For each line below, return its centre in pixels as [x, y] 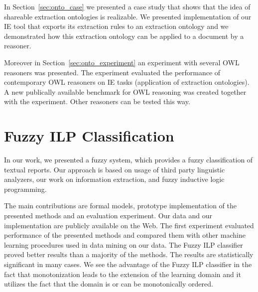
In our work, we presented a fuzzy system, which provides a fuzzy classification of [129, 160]
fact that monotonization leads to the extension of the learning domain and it [123, 274]
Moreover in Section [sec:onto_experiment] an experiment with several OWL [122, 62]
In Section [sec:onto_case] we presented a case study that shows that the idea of [127, 6]
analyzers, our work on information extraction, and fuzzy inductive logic [114, 179]
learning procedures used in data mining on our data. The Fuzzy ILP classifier [124, 244]
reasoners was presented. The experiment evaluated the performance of [112, 72]
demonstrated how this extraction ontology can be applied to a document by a [124, 36]
